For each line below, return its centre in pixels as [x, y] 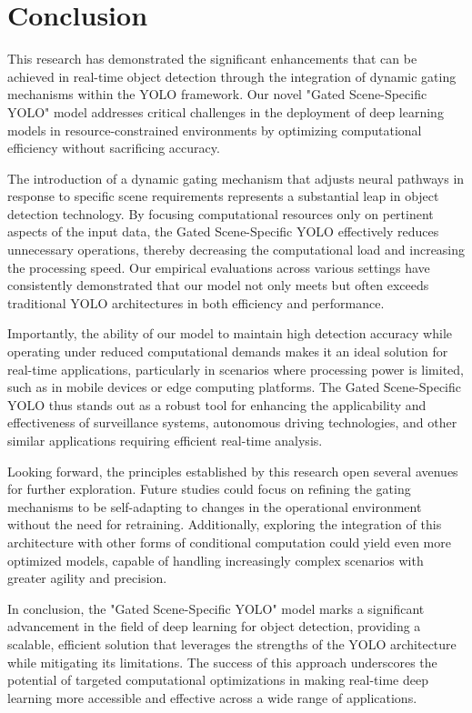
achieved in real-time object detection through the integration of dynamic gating [232, 76]
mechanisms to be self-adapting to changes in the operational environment [215, 506]
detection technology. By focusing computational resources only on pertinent [221, 213]
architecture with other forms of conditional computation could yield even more [229, 542]
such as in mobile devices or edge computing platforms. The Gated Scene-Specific [234, 387]
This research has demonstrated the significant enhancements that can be [212, 59]
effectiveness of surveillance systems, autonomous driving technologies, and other [232, 422]
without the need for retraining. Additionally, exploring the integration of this [225, 524]
